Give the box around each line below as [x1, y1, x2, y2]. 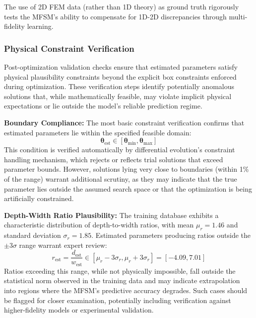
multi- [229, 11, 248, 21]
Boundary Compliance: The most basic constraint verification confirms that [4, 117, 245, 127]
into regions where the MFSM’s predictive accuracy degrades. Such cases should [4, 285, 248, 295]
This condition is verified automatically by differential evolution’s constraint [4, 144, 235, 155]
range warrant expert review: [19, 239, 107, 250]
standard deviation [4, 230, 61, 240]
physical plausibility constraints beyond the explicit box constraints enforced [4, 71, 237, 82]
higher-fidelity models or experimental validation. [4, 305, 154, 315]
